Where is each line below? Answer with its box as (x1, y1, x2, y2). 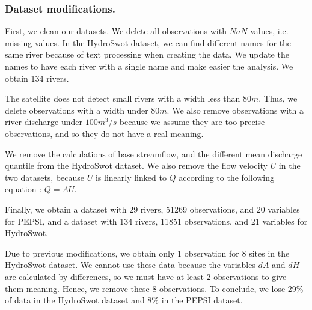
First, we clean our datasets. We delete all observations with (5, 25, 227, 37)
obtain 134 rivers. (5, 71, 69, 84)
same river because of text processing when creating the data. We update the (5, 48, 289, 61)
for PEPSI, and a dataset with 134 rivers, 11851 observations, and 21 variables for (5, 214, 308, 227)
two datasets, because (5, 171, 85, 183)
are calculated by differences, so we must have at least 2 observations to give (5, 270, 287, 282)
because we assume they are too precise (119, 115, 265, 128)
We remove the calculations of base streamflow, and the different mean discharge (5, 147, 302, 160)
